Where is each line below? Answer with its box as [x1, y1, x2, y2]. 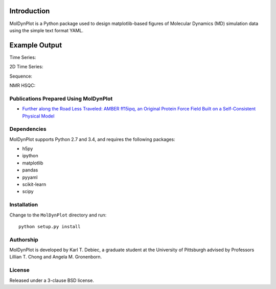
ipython [22, 153, 38, 159]
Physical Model [22, 113, 55, 119]
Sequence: [9, 73, 33, 79]
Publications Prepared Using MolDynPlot [9, 95, 113, 102]
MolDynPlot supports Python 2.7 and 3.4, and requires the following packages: [9, 136, 176, 142]
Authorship [9, 236, 38, 243]
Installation [9, 201, 38, 208]
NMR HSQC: [9, 82, 36, 88]
